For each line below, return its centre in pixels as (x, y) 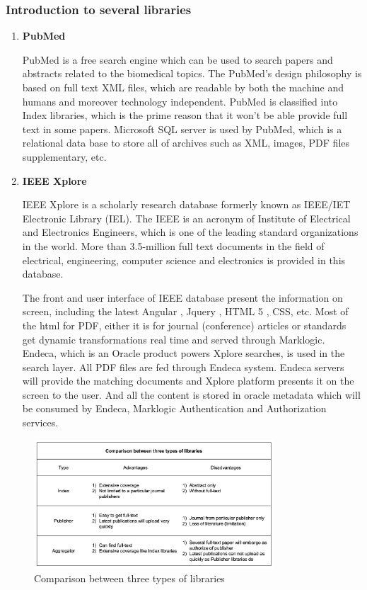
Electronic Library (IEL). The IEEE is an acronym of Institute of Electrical (186, 218)
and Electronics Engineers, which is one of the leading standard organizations (190, 232)
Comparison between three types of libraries (129, 578)
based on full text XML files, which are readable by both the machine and (183, 87)
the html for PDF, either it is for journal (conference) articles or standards (184, 325)
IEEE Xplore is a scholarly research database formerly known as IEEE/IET (186, 204)
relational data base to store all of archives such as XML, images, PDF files (186, 143)
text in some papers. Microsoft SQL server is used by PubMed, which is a (182, 129)
